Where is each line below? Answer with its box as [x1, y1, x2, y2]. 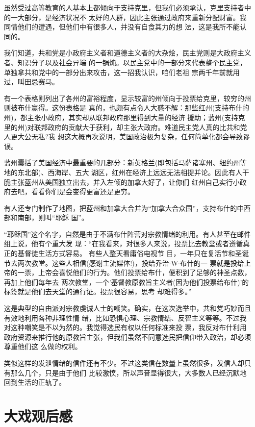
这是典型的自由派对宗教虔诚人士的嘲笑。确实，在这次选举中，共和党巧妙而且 [4, 303, 251, 313]
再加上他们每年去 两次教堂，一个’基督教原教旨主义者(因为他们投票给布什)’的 [4, 276, 249, 287]
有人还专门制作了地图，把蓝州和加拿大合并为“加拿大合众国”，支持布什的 [4, 202, 237, 213]
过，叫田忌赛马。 [4, 76, 59, 87]
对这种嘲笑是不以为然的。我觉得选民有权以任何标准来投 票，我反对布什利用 [4, 322, 247, 332]
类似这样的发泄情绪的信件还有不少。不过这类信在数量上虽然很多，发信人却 [4, 358, 244, 368]
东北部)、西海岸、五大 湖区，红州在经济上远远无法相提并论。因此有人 [17, 167, 243, 177]
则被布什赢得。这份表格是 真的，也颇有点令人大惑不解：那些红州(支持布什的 [4, 102, 250, 113]
